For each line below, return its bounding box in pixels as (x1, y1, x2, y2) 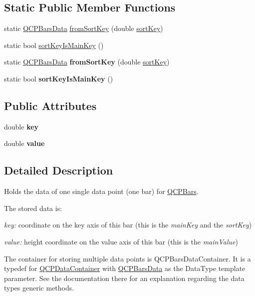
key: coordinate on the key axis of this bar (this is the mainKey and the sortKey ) (4, 219, 252, 230)
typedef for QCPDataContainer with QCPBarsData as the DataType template (4, 263, 246, 273)
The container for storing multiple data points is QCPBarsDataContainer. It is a (4, 253, 251, 263)
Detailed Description (4, 162, 113, 178)
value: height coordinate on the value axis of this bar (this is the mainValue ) (4, 236, 238, 246)
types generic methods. (4, 282, 74, 293)
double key (4, 121, 39, 131)
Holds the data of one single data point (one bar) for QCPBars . (4, 186, 199, 196)
